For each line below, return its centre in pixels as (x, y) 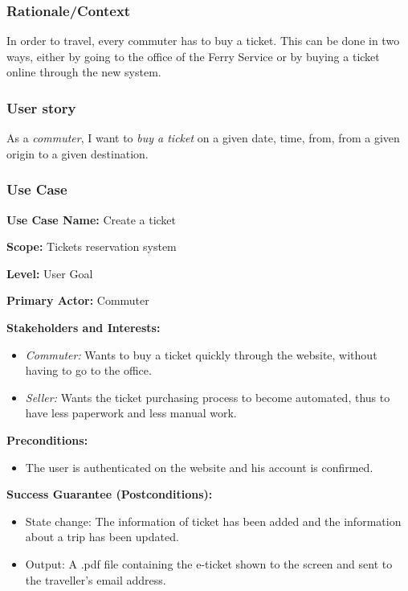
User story (41, 107)
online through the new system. (84, 72)
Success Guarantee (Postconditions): (110, 494)
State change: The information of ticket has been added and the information (213, 521)
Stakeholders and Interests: (84, 327)
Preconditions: (47, 439)
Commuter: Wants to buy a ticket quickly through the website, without (201, 354)
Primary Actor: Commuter (78, 300)
